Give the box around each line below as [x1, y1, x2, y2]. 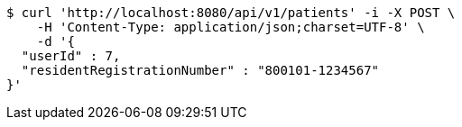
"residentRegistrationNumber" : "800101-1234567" [21, 63, 380, 77]
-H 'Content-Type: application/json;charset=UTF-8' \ [36, 20, 425, 34]
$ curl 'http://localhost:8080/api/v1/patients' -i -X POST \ [6, 5, 456, 20]
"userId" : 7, [21, 49, 121, 63]
